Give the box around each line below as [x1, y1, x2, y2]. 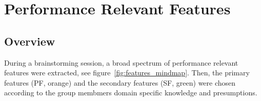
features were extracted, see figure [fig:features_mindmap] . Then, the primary [4, 67, 250, 78]
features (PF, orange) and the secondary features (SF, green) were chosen [4, 77, 236, 88]
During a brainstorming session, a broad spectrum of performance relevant [4, 57, 238, 68]
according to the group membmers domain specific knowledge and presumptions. [4, 87, 257, 98]
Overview [4, 33, 55, 49]
